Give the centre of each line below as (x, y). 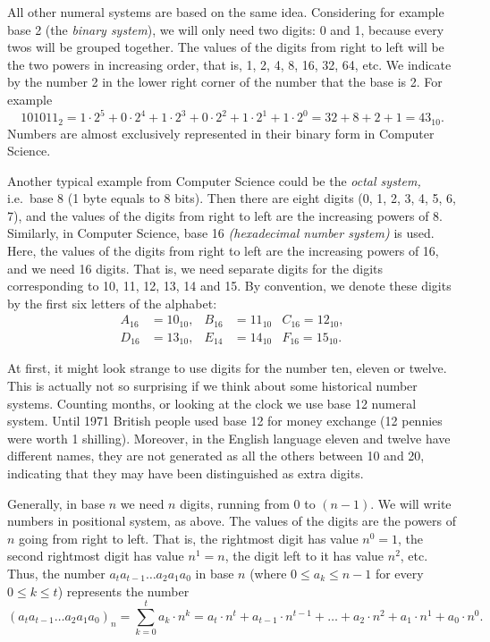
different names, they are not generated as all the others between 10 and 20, (216, 456)
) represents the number (123, 591)
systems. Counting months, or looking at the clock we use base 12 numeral (212, 403)
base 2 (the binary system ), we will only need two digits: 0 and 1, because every (226, 29)
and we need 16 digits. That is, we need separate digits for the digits (195, 268)
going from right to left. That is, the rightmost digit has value (189, 538)
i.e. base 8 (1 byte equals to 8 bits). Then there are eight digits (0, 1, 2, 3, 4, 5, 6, (232, 198)
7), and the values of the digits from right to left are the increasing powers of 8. (225, 215)
